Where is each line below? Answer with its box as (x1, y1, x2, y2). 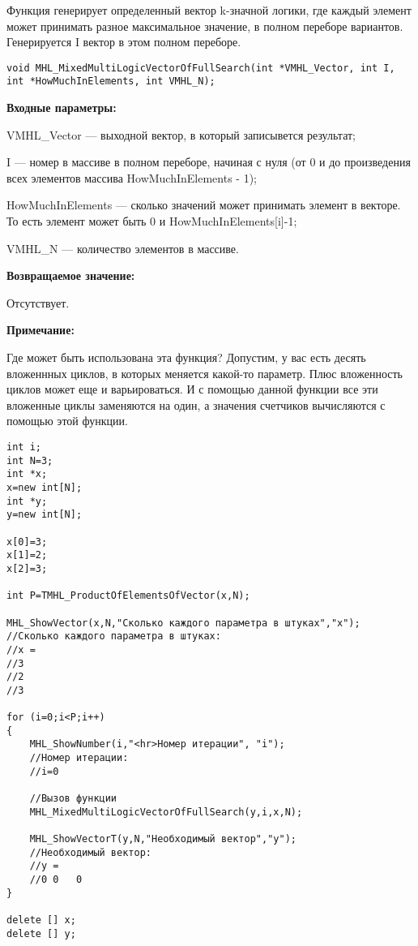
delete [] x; (6, 914, 76, 926)
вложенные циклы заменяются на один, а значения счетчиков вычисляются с (6, 396, 386, 413)
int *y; (6, 495, 48, 507)
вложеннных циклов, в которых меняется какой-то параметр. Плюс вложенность (6, 364, 403, 381)
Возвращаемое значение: (6, 267, 135, 284)
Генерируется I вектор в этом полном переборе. (6, 33, 241, 50)
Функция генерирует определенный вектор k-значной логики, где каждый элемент (6, 2, 412, 18)
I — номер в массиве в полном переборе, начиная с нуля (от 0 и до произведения (6, 153, 411, 170)
